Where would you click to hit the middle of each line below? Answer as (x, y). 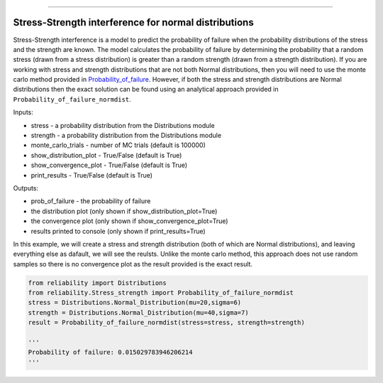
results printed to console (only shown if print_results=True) (118, 231)
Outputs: (26, 188)
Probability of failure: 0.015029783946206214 (110, 352)
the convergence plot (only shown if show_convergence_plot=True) (129, 221)
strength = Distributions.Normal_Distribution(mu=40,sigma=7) (138, 312)
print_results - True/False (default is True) (91, 175)
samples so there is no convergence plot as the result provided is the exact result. (133, 264)
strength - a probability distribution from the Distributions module (126, 136)
